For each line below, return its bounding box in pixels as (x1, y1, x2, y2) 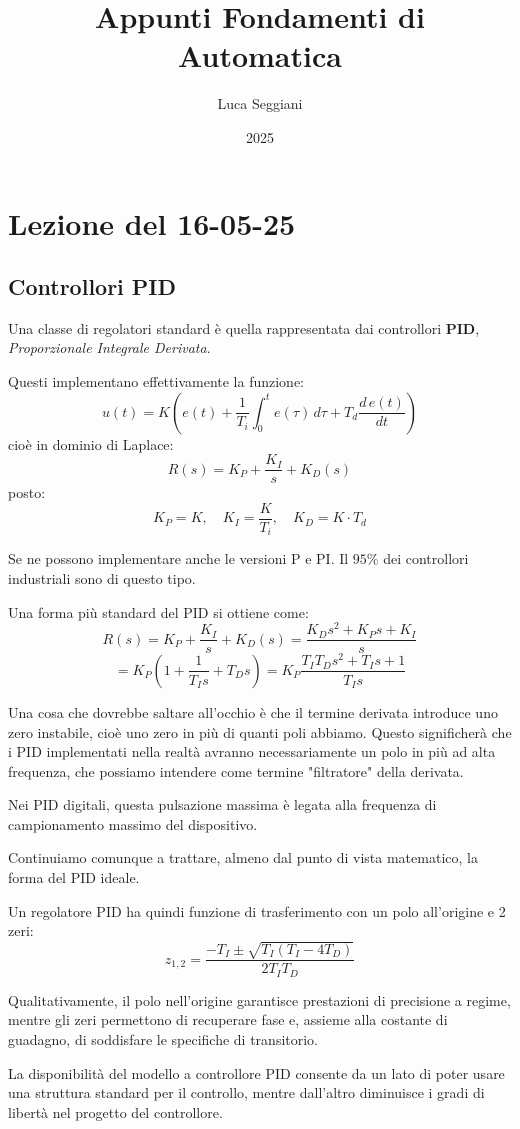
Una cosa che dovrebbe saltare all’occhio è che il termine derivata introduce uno (8, 701, 498, 722)
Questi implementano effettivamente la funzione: (8, 371, 305, 392)
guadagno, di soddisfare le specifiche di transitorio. (8, 1029, 319, 1050)
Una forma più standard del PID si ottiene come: (8, 601, 309, 622)
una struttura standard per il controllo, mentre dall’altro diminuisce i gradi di (8, 1082, 485, 1103)
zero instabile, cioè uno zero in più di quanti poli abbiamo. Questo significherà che (8, 721, 512, 742)
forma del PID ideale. (8, 867, 140, 888)
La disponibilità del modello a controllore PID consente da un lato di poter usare (8, 1062, 505, 1083)
